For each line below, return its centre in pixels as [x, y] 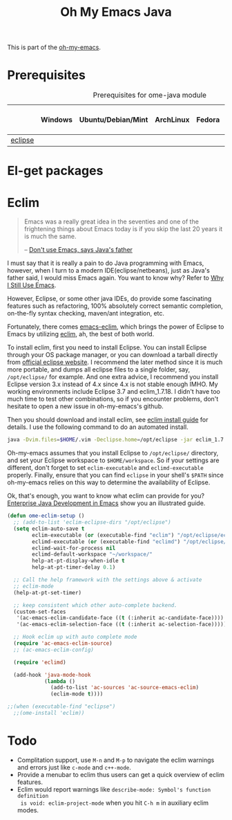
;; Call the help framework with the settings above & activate [108, 580]
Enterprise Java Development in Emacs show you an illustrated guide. [106, 503]
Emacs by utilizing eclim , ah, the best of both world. [81, 334]
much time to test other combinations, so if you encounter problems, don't [113, 399]
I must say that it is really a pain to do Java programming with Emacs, [106, 263]
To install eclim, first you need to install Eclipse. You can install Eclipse [107, 347]
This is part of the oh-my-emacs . [54, 47]
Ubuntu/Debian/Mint [114, 120]
